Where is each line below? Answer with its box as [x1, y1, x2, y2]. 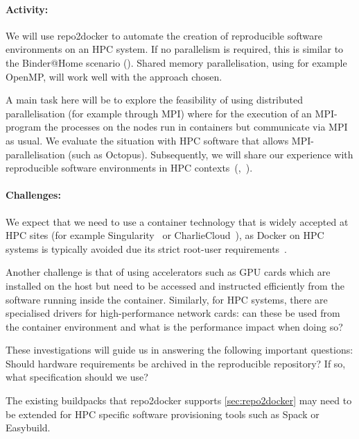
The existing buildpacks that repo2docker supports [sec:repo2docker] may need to [6, 393, 352, 408]
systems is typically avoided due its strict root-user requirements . [6, 241, 288, 256]
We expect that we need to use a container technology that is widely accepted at [6, 214, 349, 229]
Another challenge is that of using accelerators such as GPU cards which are [6, 265, 331, 279]
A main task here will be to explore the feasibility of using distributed [6, 92, 304, 107]
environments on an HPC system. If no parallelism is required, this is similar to [6, 42, 344, 56]
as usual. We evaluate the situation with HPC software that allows [6, 133, 289, 147]
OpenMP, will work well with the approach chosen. [6, 69, 222, 83]
